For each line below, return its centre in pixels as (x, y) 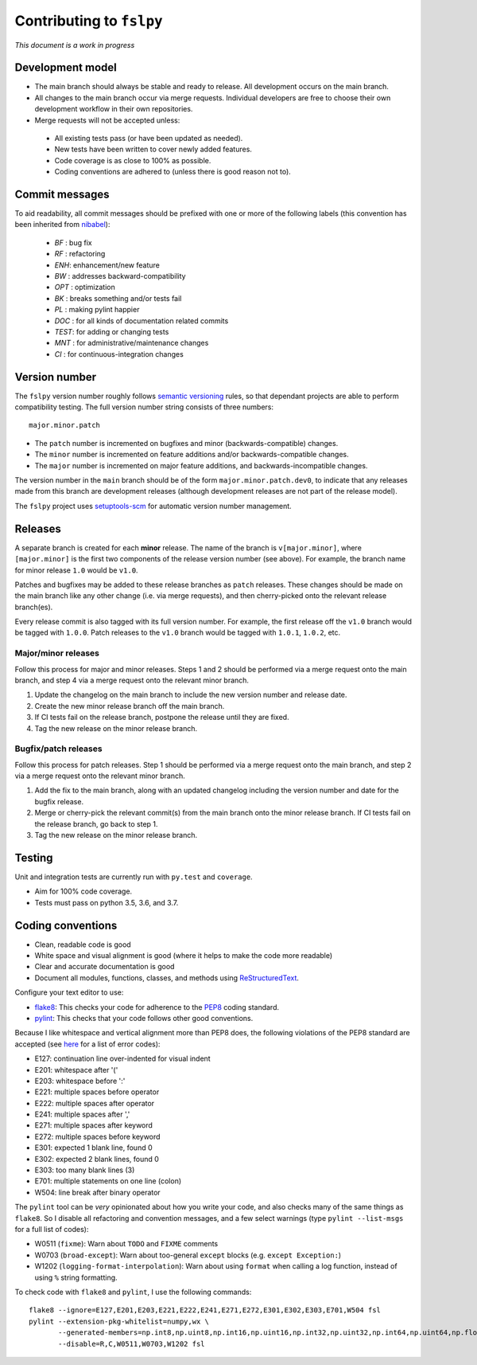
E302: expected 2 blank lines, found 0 (97, 1159)
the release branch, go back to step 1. (96, 823)
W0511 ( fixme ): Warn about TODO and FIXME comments (126, 1244)
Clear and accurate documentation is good (105, 967)
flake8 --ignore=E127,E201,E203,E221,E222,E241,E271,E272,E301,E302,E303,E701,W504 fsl (205, 1310)
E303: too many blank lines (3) (85, 1170)
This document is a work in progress (75, 45)
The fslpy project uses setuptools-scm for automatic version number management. (153, 506)
